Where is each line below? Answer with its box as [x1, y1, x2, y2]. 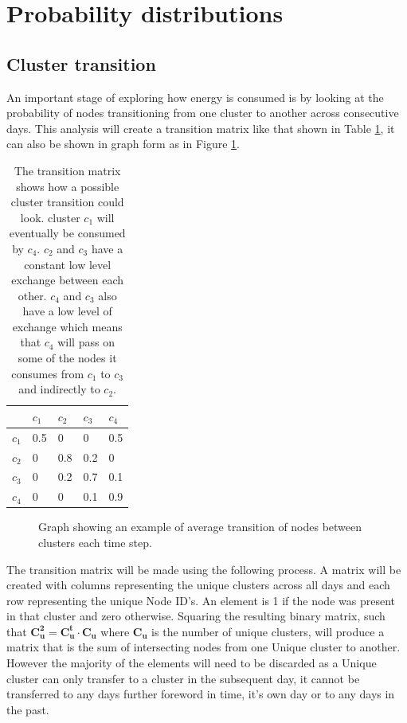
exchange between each [11, 272, 124, 288]
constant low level [24, 256, 112, 272]
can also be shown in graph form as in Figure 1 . [6, 135, 241, 152]
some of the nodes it [18, 350, 117, 366]
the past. [6, 701, 49, 717]
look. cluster [20, 209, 80, 225]
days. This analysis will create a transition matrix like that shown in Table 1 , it [6, 119, 395, 136]
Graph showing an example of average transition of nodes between [38, 518, 362, 535]
